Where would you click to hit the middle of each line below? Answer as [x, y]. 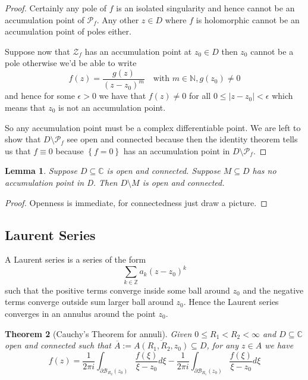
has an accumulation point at [138, 51]
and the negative [273, 290]
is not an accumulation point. [112, 107]
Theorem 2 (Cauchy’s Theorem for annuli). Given [98, 333]
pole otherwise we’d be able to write [71, 63]
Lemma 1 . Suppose [41, 171]
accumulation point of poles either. [68, 31]
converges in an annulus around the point [80, 313]
